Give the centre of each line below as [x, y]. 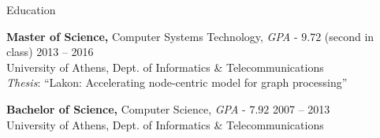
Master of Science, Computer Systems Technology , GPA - [152, 36]
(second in [349, 36]
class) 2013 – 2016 [50, 52]
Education [31, 9]
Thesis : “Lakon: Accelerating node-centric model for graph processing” [177, 82]
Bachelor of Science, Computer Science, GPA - [126, 108]
